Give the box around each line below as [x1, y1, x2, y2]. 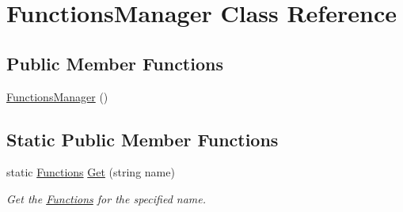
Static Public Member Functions [6, 127, 279, 151]
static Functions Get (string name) [6, 164, 175, 180]
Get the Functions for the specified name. [6, 190, 207, 206]
